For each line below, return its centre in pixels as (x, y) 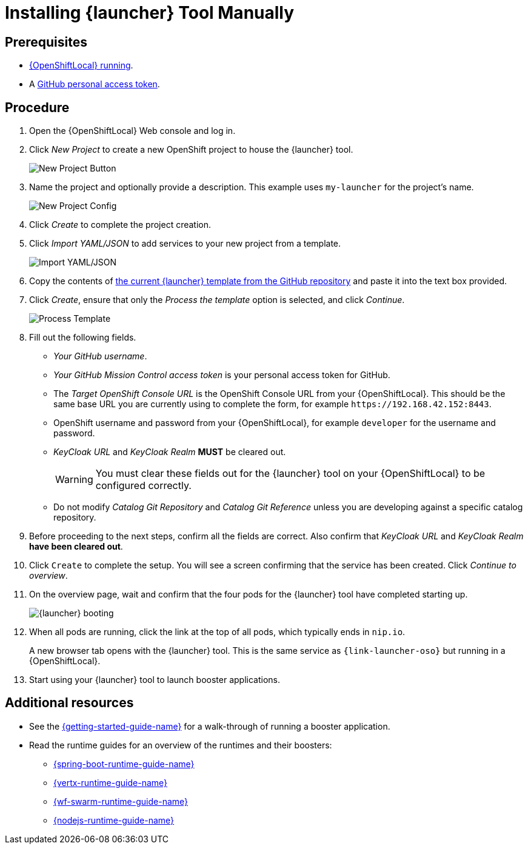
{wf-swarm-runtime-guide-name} (121, 801)
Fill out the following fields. (83, 338)
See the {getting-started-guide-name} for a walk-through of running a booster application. (210, 726)
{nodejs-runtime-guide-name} (114, 820)
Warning (74, 480)
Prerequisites (46, 42)
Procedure (37, 107)
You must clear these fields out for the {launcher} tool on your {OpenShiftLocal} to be (290, 474)
